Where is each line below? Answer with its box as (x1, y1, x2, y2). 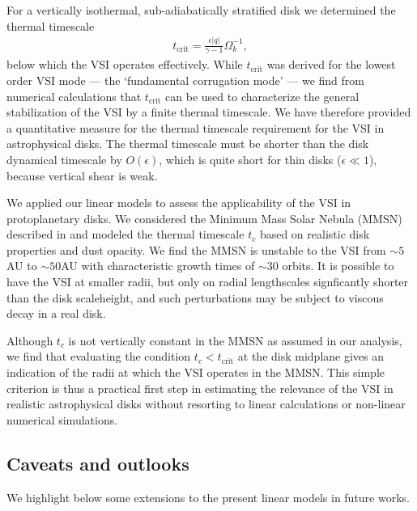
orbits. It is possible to (282, 257, 394, 274)
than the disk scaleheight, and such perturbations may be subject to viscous (6, 289, 384, 306)
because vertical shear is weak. (6, 167, 158, 184)
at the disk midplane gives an (237, 348, 385, 365)
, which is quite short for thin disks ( (159, 150, 342, 167)
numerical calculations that (6, 87, 142, 104)
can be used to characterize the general (165, 87, 360, 104)
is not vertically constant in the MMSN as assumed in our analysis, (68, 332, 402, 348)
